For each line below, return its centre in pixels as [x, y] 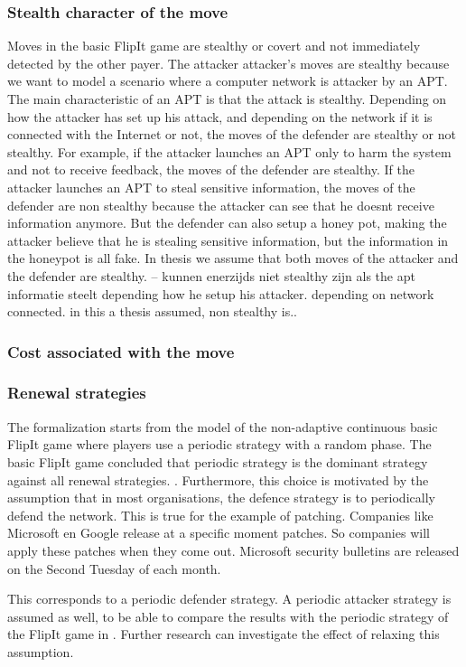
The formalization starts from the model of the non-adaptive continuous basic [223, 426]
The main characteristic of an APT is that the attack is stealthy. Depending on [227, 99]
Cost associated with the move [121, 351]
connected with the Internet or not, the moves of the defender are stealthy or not [232, 134]
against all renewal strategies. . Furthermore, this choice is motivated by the [218, 479]
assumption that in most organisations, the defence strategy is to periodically [221, 498]
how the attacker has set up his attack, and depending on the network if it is [220, 116]
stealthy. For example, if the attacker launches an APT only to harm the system [229, 151]
